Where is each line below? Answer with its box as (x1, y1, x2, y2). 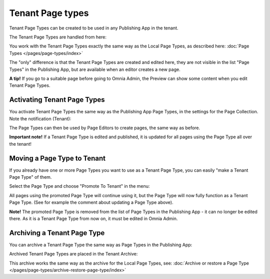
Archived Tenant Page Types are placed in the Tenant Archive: (9, 251, 138, 257)
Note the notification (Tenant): (9, 115, 71, 122)
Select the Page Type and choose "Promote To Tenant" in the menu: (9, 183, 150, 189)
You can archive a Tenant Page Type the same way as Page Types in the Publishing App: (9, 242, 192, 248)
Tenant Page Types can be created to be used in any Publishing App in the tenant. (9, 25, 178, 31)
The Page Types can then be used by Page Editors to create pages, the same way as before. (9, 125, 200, 131)
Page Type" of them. (9, 174, 52, 180)
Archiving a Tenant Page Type (9, 229, 105, 237)
